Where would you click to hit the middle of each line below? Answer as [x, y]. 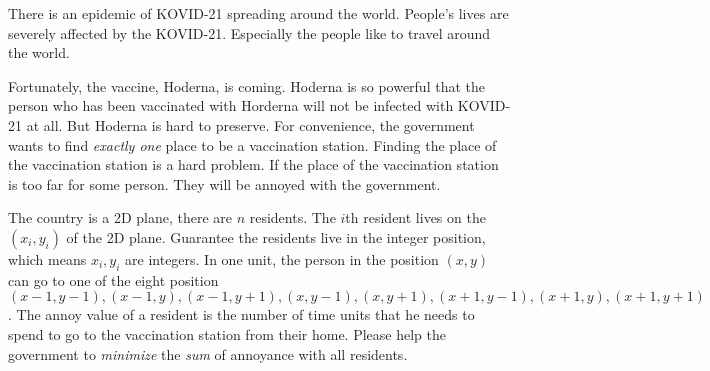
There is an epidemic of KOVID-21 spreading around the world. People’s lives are [258, 13]
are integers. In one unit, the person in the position [282, 258]
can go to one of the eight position [113, 279]
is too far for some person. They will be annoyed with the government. [224, 183]
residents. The [292, 217]
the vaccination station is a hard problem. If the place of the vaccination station [253, 164]
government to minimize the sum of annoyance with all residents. [208, 353]
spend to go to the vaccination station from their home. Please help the [227, 333]
